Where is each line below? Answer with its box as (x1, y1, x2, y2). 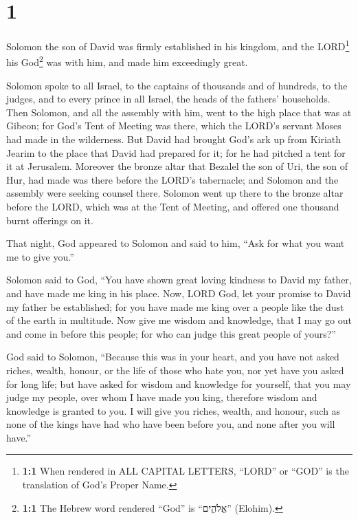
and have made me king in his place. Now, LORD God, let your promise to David (6, 285, 351, 300)
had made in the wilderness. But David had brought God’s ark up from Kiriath (6, 132, 342, 146)
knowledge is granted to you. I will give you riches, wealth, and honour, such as (6, 403, 341, 418)
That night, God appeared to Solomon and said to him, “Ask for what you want (6, 236, 345, 250)
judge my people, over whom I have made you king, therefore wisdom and (6, 390, 317, 404)
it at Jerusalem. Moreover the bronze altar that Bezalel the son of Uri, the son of (6, 159, 348, 173)
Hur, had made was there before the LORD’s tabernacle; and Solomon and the (6, 172, 339, 186)
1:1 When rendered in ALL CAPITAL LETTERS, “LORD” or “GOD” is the (22, 464, 349, 478)
